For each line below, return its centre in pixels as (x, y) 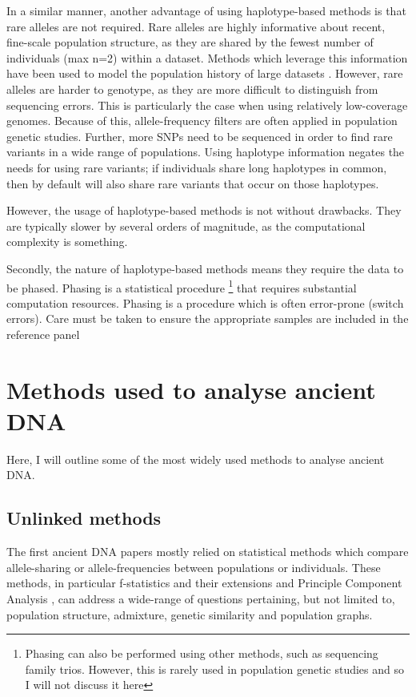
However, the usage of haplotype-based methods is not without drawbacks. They (204, 210)
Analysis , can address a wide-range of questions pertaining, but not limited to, (201, 599)
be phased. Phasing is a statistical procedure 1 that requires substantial (182, 286)
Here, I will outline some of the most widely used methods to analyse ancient (196, 459)
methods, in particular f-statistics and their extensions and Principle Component (204, 583)
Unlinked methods (84, 518)
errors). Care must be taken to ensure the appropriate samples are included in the (208, 318)
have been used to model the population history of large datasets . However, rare (205, 73)
